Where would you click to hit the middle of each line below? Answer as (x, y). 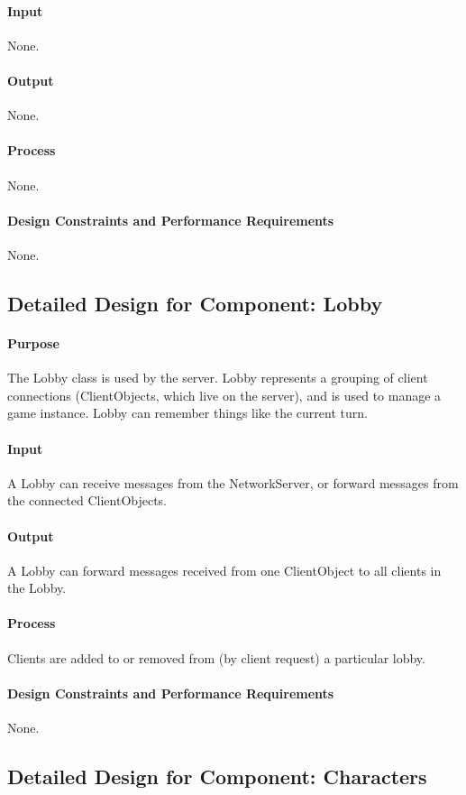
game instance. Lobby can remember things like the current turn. (187, 413)
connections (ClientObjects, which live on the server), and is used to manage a (224, 395)
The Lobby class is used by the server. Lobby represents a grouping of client (218, 378)
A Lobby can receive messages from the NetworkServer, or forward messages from (233, 482)
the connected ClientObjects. (87, 500)
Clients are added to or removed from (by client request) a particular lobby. (216, 657)
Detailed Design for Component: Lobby (195, 303)
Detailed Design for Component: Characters (217, 777)
